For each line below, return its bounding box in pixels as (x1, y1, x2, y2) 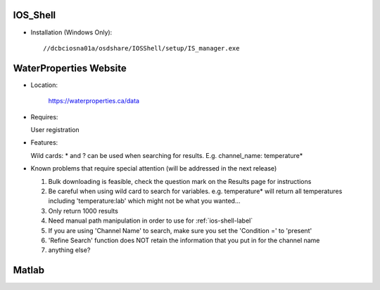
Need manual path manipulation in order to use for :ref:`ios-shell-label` (48, 216, 253, 225)
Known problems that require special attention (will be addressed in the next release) (30, 164, 277, 173)
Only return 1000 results (48, 206, 119, 215)
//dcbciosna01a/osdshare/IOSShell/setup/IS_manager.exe (43, 44, 240, 52)
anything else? (48, 246, 91, 254)
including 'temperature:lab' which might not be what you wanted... (48, 197, 241, 205)
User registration (30, 125, 80, 133)
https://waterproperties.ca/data (48, 97, 140, 105)
